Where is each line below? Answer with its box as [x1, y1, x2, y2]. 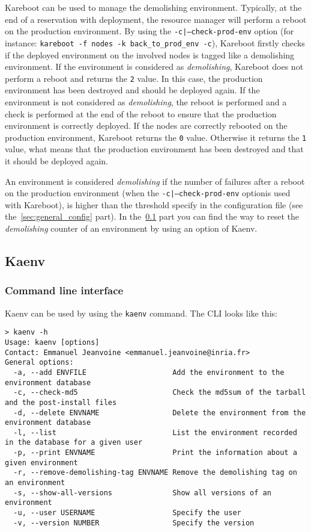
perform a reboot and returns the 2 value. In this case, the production [5, 72, 263, 84]
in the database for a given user [5, 438, 143, 447]
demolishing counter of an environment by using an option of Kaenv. [5, 222, 258, 234]
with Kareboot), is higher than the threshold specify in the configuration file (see [5, 198, 303, 211]
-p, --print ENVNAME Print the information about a [13, 448, 297, 457]
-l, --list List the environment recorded [13, 428, 297, 437]
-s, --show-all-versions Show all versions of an [13, 488, 271, 497]
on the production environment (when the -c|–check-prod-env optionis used [5, 187, 291, 199]
